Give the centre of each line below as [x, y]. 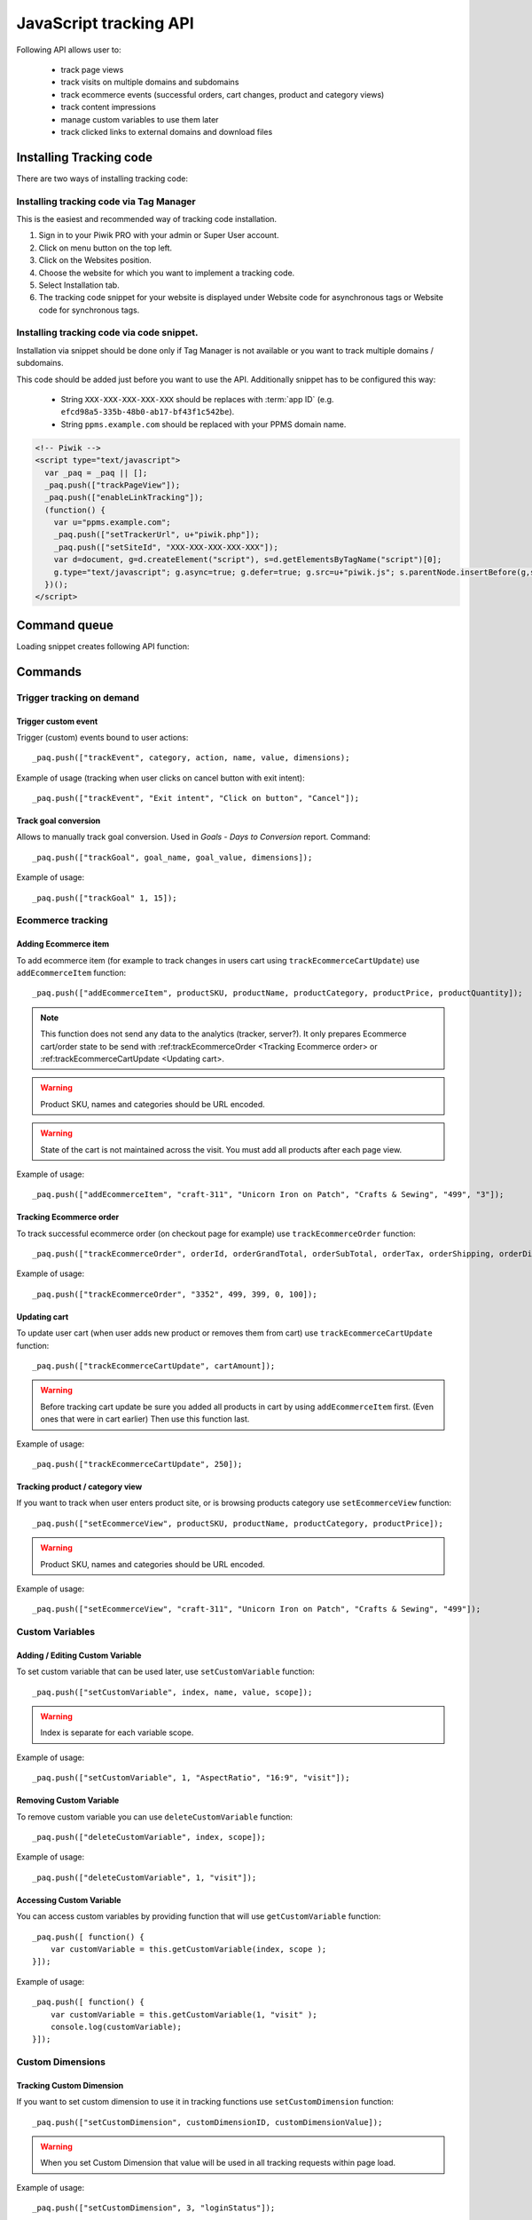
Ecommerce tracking [62, 921]
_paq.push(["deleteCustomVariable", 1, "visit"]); [145, 1877]
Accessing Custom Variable [69, 1899]
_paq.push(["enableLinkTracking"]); [124, 498]
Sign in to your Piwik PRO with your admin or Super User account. [159, 235]
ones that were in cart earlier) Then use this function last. [145, 1419]
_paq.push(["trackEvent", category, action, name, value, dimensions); [191, 758]
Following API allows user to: [69, 50]
